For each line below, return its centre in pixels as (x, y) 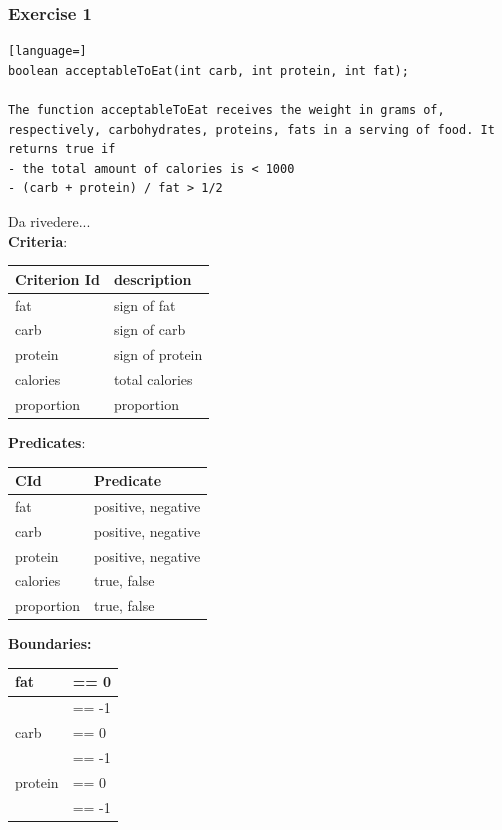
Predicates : (47, 441)
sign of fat (144, 304)
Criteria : (38, 240)
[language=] (47, 51)
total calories (153, 379)
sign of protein (158, 354)
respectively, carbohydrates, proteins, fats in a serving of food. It (251, 129)
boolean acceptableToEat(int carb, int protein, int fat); (208, 70)
